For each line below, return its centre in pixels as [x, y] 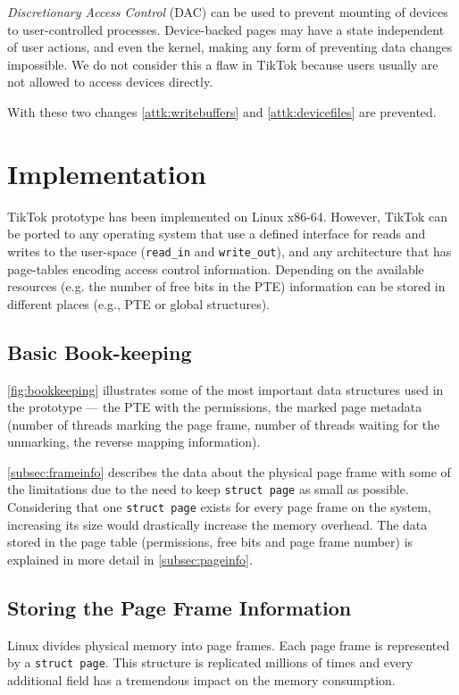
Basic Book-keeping [100, 352]
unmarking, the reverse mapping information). [134, 442]
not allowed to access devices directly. [110, 82]
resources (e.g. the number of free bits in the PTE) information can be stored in [226, 286]
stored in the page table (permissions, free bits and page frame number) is [210, 542]
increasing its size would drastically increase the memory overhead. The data [217, 524]
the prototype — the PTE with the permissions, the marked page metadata [215, 407]
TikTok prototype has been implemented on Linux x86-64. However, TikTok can [228, 216]
